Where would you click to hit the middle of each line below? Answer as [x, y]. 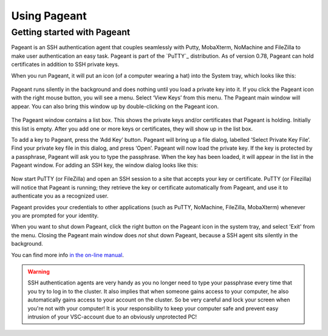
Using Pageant [49, 16]
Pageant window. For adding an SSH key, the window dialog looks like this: [105, 165]
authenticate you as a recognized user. [60, 196]
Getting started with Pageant [71, 32]
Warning [39, 271]
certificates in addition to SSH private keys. [65, 64]
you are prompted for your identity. [55, 216]
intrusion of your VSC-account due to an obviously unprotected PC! [112, 317]
